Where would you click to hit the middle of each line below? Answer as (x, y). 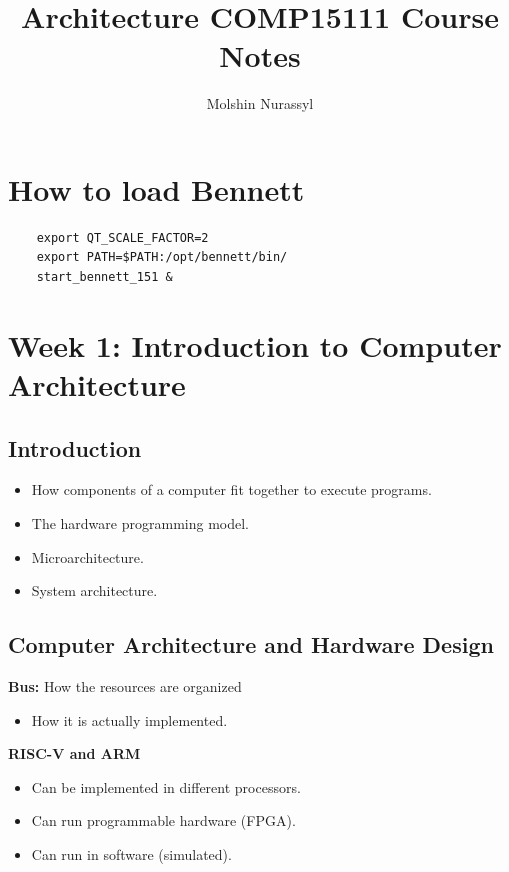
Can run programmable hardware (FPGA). (163, 820)
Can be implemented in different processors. (166, 786)
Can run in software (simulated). (131, 853)
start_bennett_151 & (104, 277)
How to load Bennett (156, 188)
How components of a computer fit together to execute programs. (231, 489)
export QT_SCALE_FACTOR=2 (122, 237)
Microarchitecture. (87, 556)
